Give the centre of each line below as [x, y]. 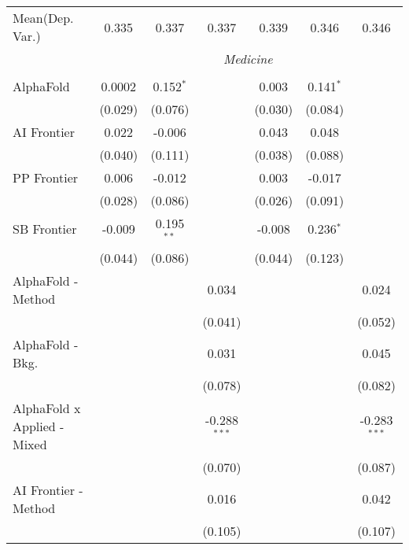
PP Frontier [46, 177]
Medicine [248, 59]
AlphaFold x [47, 408]
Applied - [39, 426]
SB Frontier [45, 229]
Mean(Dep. [43, 18]
